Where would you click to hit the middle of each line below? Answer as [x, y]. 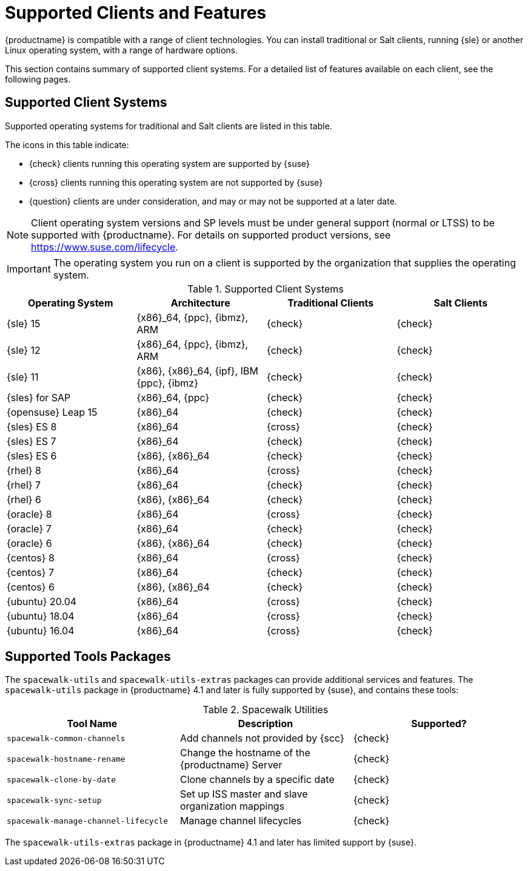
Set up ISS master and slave [244, 794]
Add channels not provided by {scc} [262, 738]
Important [29, 269]
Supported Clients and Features [136, 13]
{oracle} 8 [29, 514]
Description [266, 724]
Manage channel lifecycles [241, 821]
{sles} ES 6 [32, 456]
